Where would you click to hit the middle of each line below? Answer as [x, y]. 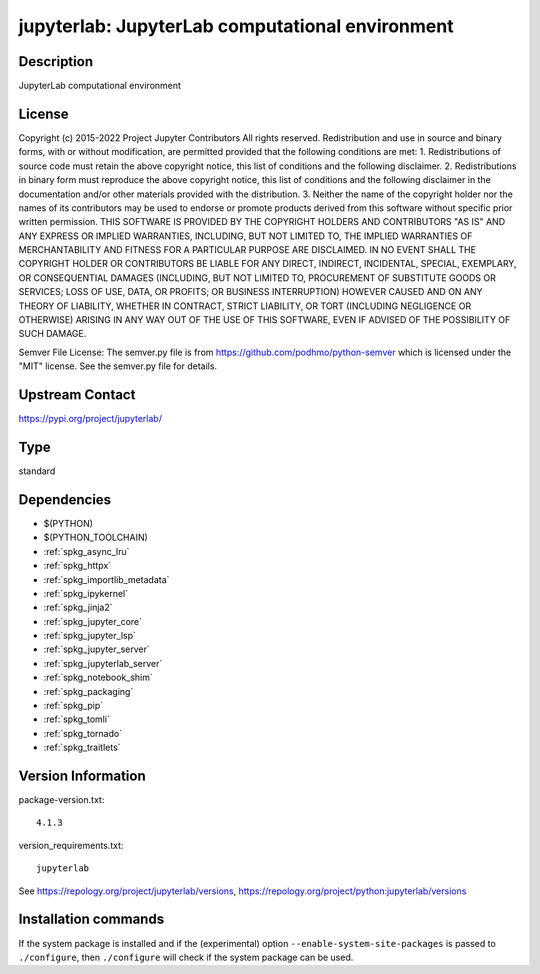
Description [56, 61]
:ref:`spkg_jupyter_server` [96, 649]
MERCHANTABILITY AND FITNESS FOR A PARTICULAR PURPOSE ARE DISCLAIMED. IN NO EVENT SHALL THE [247, 250]
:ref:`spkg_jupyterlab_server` [103, 663]
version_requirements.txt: [71, 845]
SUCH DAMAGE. [52, 334]
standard [37, 471]
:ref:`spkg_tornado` [83, 733]
